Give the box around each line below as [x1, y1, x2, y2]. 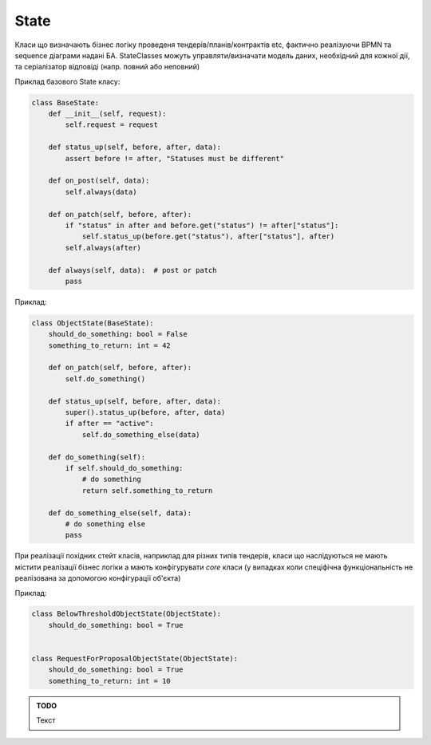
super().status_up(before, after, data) [65, 408, 226, 417]
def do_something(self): [48, 452, 146, 462]
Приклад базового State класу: [14, 77, 121, 86]
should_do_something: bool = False [48, 329, 188, 339]
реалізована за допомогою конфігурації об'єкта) [14, 574, 181, 583]
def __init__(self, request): [48, 109, 167, 119]
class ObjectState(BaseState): [31, 318, 155, 327]
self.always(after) [65, 243, 141, 252]
